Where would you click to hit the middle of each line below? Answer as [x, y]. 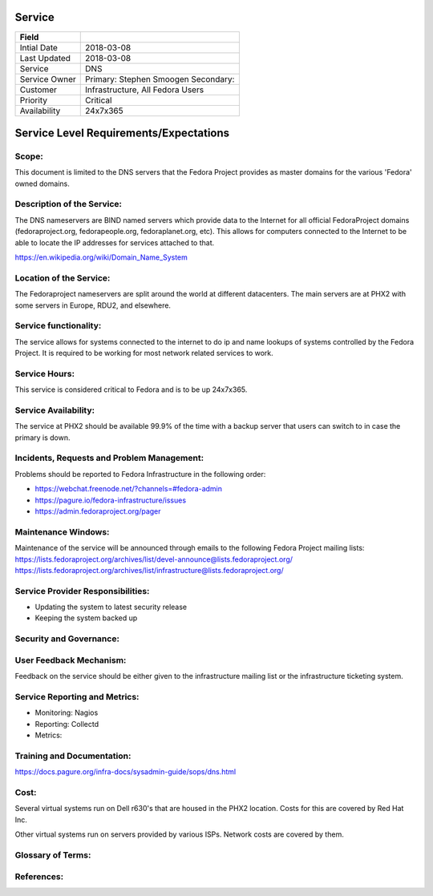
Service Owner [48, 79]
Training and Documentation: [73, 756]
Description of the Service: [69, 204]
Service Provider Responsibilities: [82, 591]
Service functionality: [58, 326]
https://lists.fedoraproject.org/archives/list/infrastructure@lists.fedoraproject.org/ [149, 570]
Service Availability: [55, 410]
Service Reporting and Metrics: [77, 696]
